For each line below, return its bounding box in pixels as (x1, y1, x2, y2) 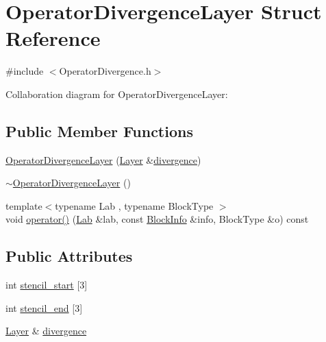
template (5, 198, 42, 212)
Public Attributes (5, 245, 133, 267)
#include (5, 64, 44, 78)
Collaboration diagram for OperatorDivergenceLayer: (5, 86, 228, 101)
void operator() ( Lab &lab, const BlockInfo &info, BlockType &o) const (5, 212, 309, 226)
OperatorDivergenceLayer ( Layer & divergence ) (5, 152, 201, 167)
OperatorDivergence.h (59, 64, 151, 78)
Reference (5, 24, 101, 52)
